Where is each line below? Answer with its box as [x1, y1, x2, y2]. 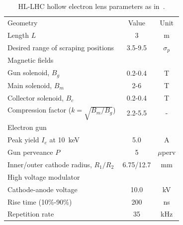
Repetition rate [7, 209, 54, 219]
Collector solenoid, [7, 92, 64, 103]
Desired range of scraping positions [7, 42, 114, 52]
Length [7, 29, 29, 40]
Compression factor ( [7, 105, 72, 115]
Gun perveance [7, 147, 53, 157]
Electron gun [7, 122, 47, 132]
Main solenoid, [7, 80, 52, 90]
